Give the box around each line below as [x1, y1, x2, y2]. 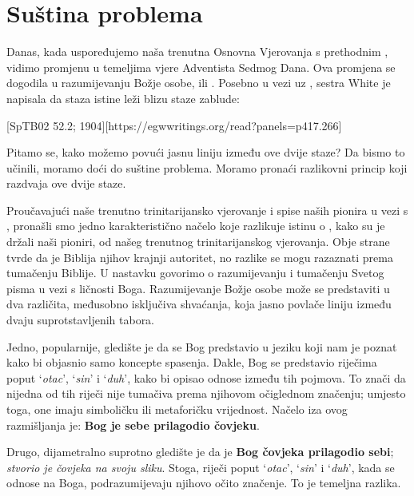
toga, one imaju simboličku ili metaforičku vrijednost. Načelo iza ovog [6, 401, 348, 417]
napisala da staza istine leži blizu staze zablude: [6, 89, 240, 106]
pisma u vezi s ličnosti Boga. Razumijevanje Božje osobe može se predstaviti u [6, 280, 390, 296]
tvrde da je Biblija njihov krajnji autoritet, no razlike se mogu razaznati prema [6, 248, 393, 265]
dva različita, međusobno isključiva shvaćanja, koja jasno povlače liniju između [6, 296, 392, 312]
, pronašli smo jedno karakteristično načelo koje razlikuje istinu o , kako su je [6, 217, 385, 234]
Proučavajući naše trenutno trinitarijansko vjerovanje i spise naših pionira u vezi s [6, 201, 408, 218]
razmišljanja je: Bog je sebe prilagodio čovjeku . [6, 416, 260, 433]
